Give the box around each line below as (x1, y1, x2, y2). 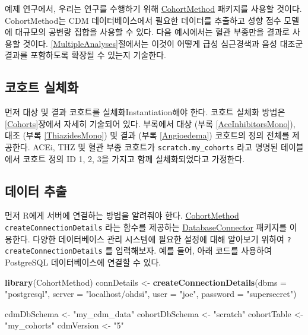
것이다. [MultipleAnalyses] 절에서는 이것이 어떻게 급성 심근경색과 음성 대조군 (23, 37, 303, 49)
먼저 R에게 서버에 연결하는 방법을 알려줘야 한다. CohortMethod (5, 209, 239, 222)
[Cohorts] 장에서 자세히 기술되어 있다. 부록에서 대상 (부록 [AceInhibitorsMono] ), (5, 117, 296, 129)
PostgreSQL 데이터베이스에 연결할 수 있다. (5, 255, 161, 268)
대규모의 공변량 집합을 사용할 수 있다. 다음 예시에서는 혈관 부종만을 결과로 (15, 26, 290, 38)
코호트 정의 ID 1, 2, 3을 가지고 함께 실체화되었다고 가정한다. (23, 152, 245, 165)
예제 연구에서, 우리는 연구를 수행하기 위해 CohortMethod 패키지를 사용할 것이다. (5, 2, 302, 14)
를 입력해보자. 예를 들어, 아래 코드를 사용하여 (105, 244, 272, 257)
